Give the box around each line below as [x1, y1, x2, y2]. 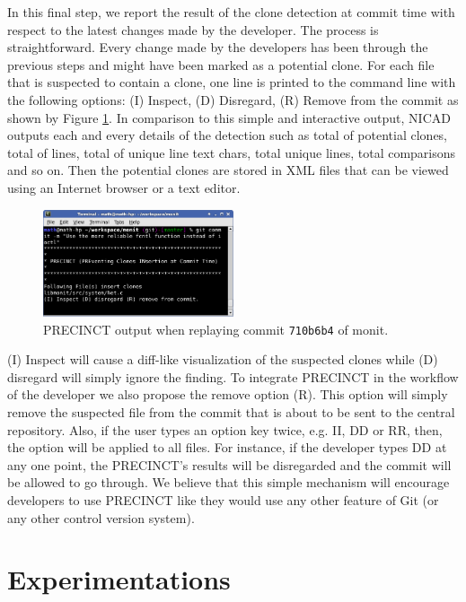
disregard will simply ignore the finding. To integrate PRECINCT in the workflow [7, 367, 459, 386]
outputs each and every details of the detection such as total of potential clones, [7, 126, 448, 144]
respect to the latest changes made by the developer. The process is [7, 20, 379, 39]
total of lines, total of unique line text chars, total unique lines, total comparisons [7, 143, 456, 161]
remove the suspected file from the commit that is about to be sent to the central [7, 403, 455, 422]
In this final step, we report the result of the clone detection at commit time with [7, 3, 455, 21]
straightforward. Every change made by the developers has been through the [7, 38, 428, 57]
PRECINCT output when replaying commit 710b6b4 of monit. [43, 319, 389, 338]
